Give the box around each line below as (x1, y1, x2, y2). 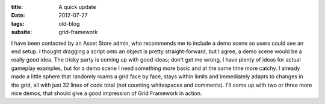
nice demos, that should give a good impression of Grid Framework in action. (11, 90, 202, 97)
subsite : (11, 29, 32, 36)
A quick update (58, 4, 96, 10)
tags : (11, 20, 25, 27)
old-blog (58, 20, 80, 27)
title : (11, 4, 23, 10)
